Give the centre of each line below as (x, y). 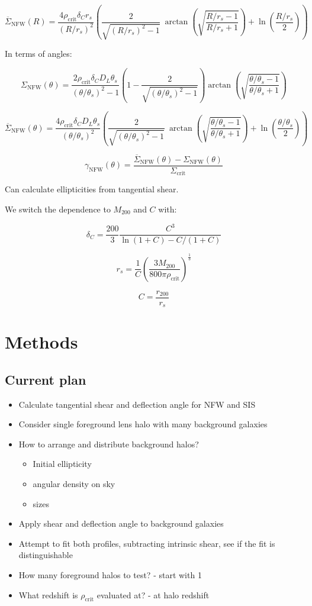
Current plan (46, 379)
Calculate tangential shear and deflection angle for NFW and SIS (137, 404)
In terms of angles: (38, 54)
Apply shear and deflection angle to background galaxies (121, 523)
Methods (41, 342)
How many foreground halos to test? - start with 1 (110, 574)
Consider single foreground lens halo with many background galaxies (143, 424)
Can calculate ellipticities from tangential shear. (92, 189)
